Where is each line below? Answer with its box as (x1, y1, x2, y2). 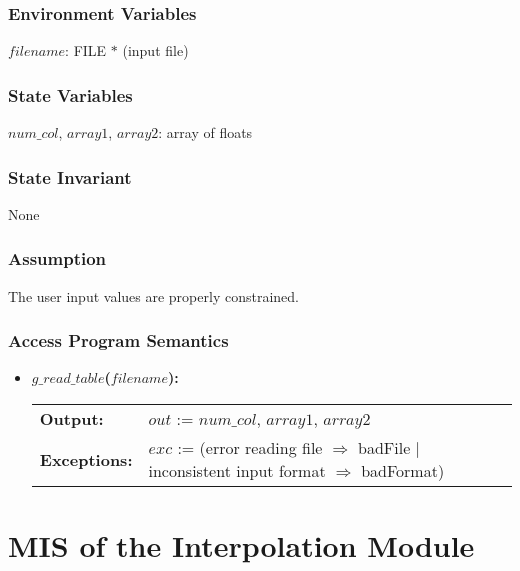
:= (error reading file (177, 436, 323, 460)
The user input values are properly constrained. (8, 285, 299, 306)
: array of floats (158, 122, 253, 143)
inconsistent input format (148, 459, 326, 483)
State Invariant (8, 164, 132, 189)
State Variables (8, 82, 133, 107)
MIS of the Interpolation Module (8, 525, 475, 566)
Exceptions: (39, 447, 133, 471)
